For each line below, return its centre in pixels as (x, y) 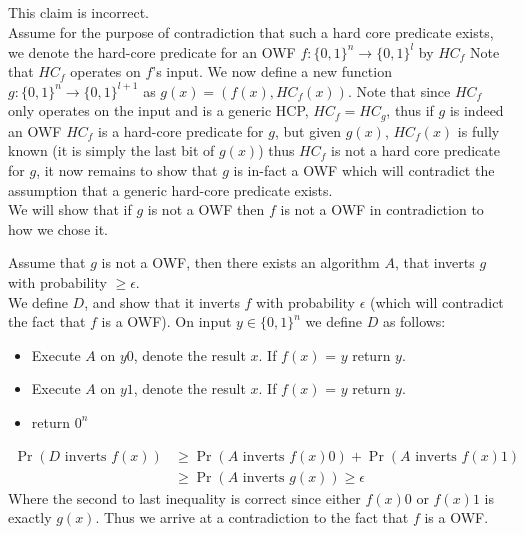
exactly (30, 517)
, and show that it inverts (162, 301)
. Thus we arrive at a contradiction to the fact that (252, 517)
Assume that (47, 262)
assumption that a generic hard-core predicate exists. (170, 189)
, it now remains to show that (127, 170)
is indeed (476, 110)
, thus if (410, 110)
